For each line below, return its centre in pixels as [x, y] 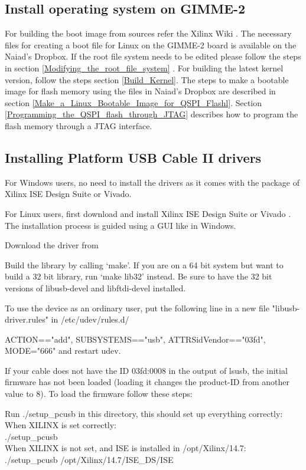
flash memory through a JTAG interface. [79, 125]
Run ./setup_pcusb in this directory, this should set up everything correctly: [144, 413]
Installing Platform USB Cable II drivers [133, 157]
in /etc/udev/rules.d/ [90, 319]
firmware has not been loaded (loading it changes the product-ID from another [147, 382]
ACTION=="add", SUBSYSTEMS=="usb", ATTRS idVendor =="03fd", [135, 339]
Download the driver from [52, 245]
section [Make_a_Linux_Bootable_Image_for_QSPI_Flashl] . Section [134, 102]
